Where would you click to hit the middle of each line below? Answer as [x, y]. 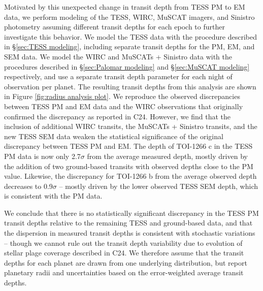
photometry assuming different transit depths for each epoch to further [114, 27]
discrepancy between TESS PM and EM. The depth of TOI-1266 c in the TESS [128, 146]
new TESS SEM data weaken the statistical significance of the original [114, 136]
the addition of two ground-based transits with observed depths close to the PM [129, 166]
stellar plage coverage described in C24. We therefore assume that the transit [124, 253]
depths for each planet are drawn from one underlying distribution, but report [126, 262]
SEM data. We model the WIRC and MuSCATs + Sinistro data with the [118, 56]
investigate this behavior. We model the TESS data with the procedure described [130, 36]
